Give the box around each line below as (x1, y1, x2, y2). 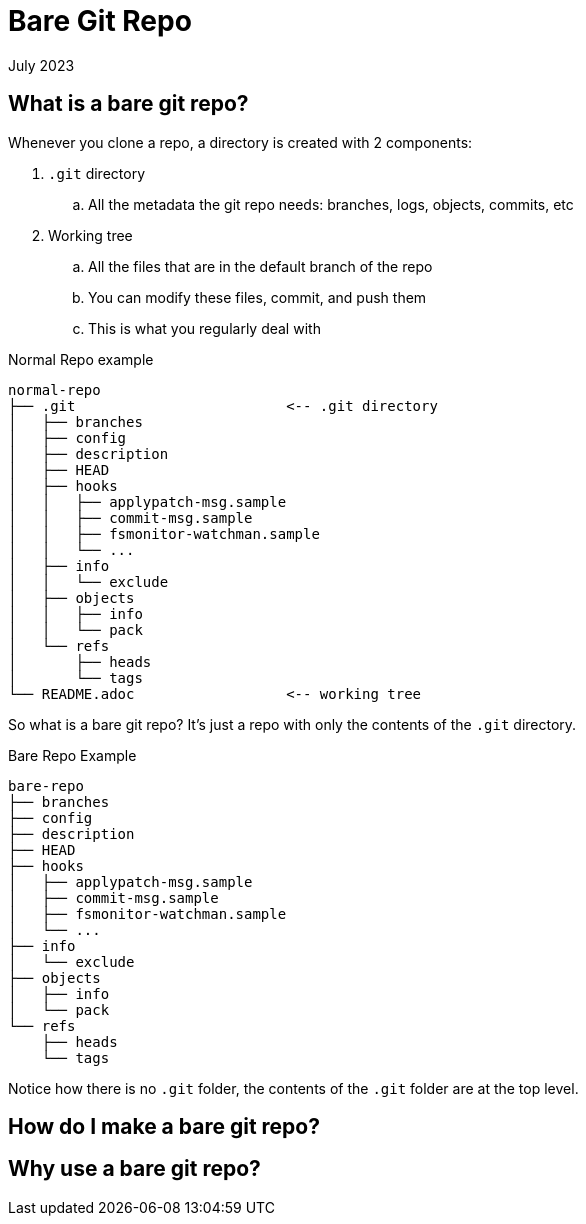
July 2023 (8, 56, 75, 74)
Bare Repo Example (8, 746, 137, 764)
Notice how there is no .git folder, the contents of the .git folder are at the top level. (8, 1079, 579, 1097)
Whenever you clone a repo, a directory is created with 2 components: (8, 133, 473, 151)
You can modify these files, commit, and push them (88, 288, 427, 306)
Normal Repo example (8, 350, 154, 368)
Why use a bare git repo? (8, 1156, 261, 1182)
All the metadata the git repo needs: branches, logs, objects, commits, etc (88, 195, 574, 213)
